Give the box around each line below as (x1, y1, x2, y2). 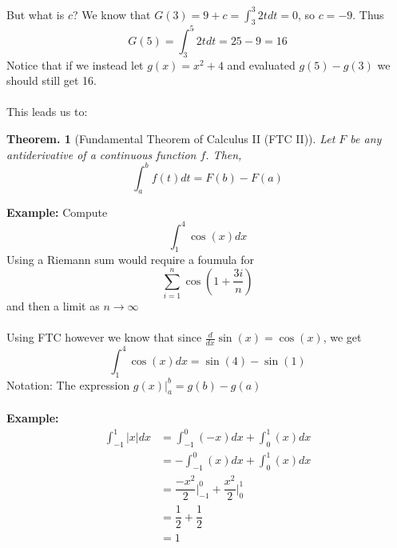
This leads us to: (6, 103, 88, 120)
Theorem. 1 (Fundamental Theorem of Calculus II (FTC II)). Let (6, 130, 335, 146)
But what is (6, 6, 65, 22)
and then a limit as (6, 298, 100, 314)
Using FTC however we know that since (6, 329, 202, 346)
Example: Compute (6, 204, 108, 221)
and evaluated (227, 56, 296, 73)
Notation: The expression (6, 376, 130, 393)
